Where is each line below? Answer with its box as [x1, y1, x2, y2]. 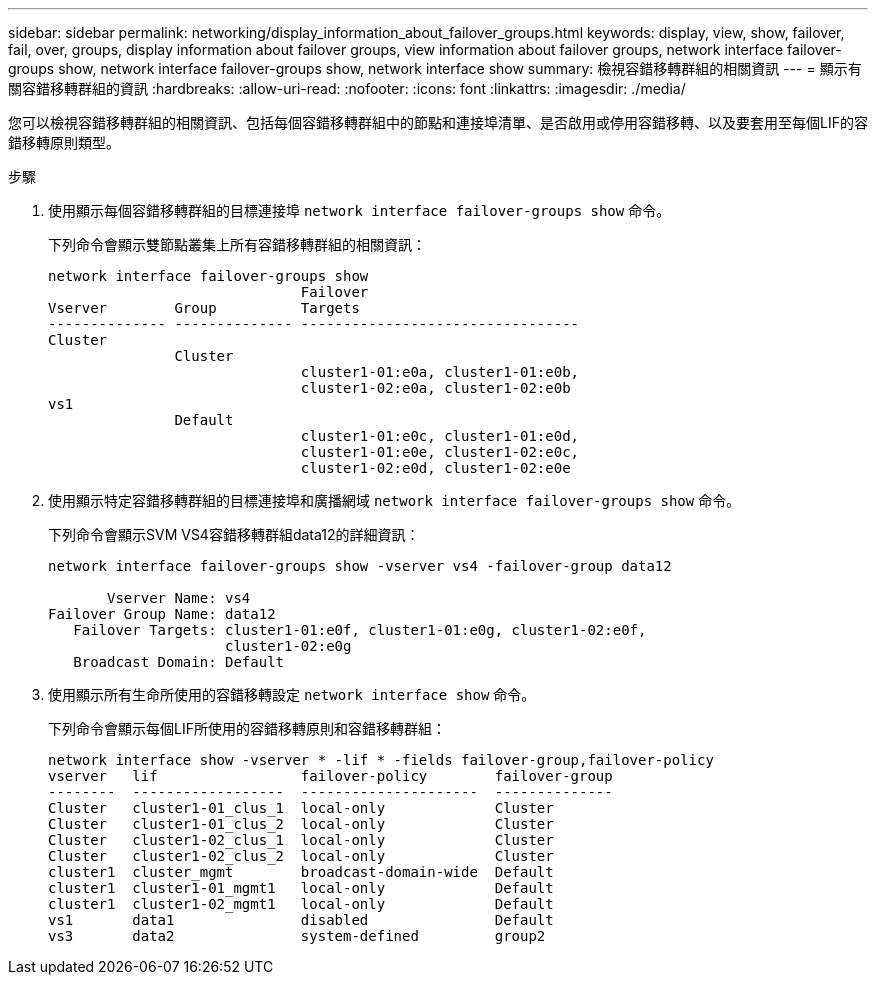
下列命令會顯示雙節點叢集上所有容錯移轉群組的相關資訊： [48, 236, 426, 253]
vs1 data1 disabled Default [48, 912, 554, 928]
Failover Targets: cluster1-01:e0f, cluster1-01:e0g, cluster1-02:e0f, [73, 622, 647, 638]
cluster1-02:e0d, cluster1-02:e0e [300, 460, 571, 476]
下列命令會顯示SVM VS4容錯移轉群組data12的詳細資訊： [48, 526, 420, 543]
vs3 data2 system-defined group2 [48, 928, 546, 944]
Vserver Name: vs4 [107, 590, 251, 606]
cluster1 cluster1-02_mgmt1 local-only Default [48, 896, 554, 912]
